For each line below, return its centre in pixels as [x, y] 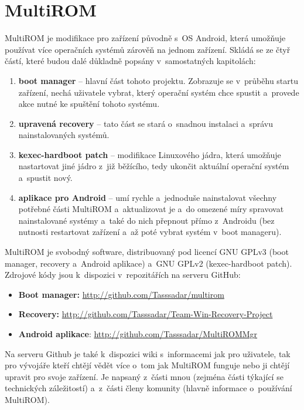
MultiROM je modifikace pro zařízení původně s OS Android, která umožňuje [145, 38]
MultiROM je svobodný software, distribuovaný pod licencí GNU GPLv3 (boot [147, 252]
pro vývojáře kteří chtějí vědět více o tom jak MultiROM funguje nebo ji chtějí [147, 365]
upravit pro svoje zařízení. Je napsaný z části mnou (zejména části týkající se [144, 376]
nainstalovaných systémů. [64, 135]
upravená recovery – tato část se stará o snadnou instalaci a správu [146, 123]
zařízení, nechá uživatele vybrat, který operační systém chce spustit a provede [159, 92]
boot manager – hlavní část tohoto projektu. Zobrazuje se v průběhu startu [158, 80]
